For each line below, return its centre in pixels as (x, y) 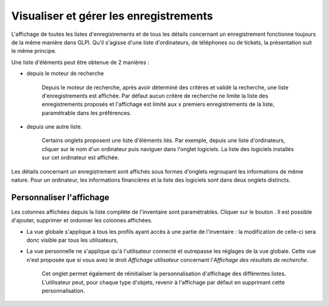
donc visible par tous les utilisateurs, (73, 240)
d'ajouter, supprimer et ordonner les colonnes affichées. (82, 221)
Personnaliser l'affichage (60, 197)
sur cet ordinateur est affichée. (80, 158)
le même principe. (34, 51)
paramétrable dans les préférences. (87, 113)
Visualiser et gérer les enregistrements (112, 16)
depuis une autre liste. (54, 127)
